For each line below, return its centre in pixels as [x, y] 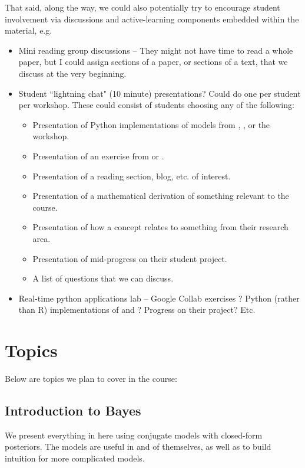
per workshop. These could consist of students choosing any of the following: [156, 105]
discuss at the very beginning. [72, 73]
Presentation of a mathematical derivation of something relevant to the [161, 196]
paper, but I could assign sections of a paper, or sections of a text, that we [153, 62]
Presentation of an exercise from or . [98, 156]
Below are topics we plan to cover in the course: [91, 378]
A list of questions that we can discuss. [103, 278]
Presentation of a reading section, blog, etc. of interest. [132, 176]
